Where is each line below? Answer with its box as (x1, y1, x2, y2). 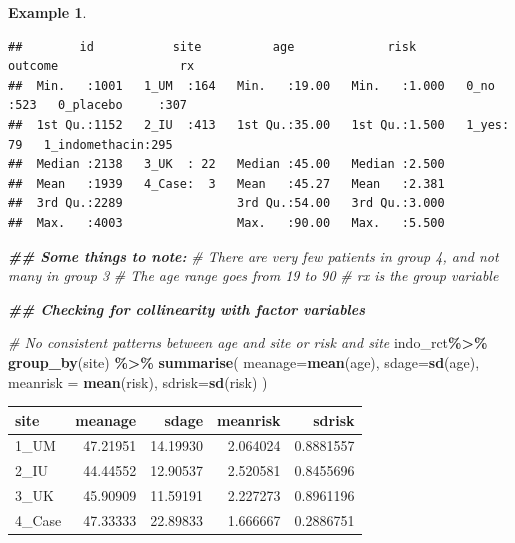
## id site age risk (8, 39, 417, 54)
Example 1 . (8, 2, 87, 22)
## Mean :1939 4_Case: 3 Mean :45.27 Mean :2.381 (8, 176, 445, 191)
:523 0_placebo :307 (8, 98, 187, 113)
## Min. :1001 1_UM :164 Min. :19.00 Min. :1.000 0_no (8, 78, 495, 93)
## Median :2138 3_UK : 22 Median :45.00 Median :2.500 (8, 157, 445, 172)
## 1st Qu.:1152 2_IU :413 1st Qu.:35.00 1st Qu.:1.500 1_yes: (8, 117, 510, 132)
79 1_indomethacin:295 (8, 137, 173, 152)
